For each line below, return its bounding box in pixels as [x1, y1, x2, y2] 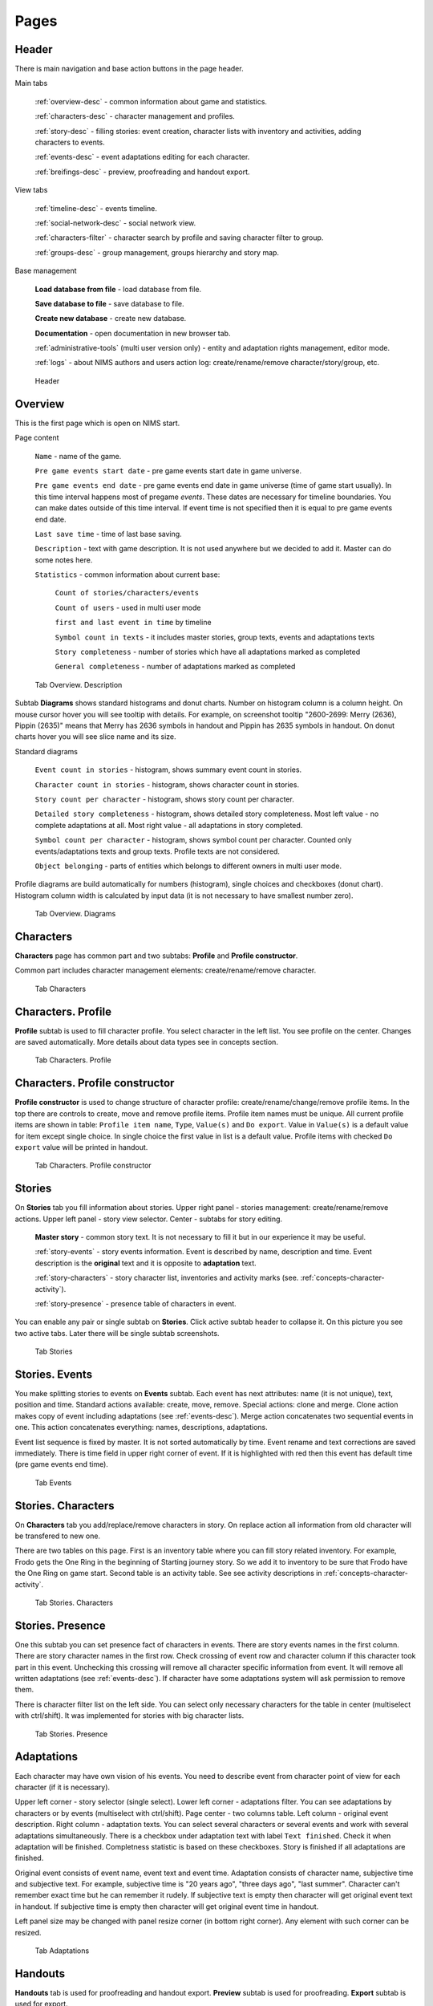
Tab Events [34, 1477, 72, 1488]
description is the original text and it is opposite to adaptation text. [34, 1258, 257, 1268]
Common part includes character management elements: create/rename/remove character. [14, 965, 317, 975]
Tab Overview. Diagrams [34, 909, 116, 919]
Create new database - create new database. [34, 314, 187, 323]
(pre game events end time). [14, 1460, 108, 1469]
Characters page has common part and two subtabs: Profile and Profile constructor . [14, 951, 298, 960]
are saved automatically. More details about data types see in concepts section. [14, 1038, 278, 1047]
